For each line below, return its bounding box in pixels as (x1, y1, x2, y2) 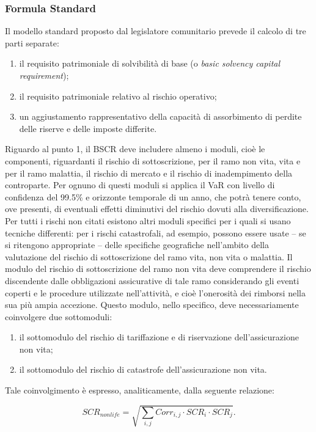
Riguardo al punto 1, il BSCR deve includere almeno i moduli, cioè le (5, 142, 265, 155)
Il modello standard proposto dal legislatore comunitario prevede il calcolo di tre (5, 24, 306, 37)
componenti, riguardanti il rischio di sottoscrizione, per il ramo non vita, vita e (5, 154, 301, 167)
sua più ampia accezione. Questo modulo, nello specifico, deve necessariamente (5, 298, 299, 311)
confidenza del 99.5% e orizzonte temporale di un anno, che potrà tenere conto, (5, 190, 301, 203)
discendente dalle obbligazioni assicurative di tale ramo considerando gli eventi (5, 274, 299, 287)
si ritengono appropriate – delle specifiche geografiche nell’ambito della (5, 238, 269, 251)
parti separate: (5, 36, 59, 49)
